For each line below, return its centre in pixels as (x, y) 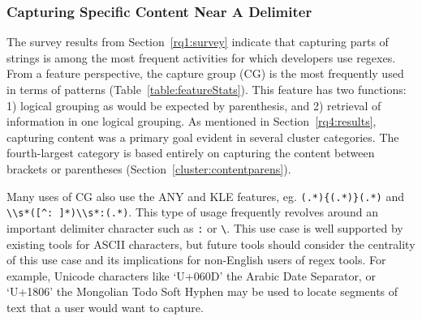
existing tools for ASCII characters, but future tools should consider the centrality (211, 244)
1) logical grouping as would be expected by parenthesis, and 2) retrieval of (194, 105)
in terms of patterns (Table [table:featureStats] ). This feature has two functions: (207, 89)
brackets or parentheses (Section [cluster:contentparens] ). (149, 168)
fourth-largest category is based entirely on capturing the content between (191, 153)
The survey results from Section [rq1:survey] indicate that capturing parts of (198, 42)
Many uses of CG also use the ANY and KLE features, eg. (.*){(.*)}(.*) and (206, 196)
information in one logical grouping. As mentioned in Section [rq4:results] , (192, 121)
